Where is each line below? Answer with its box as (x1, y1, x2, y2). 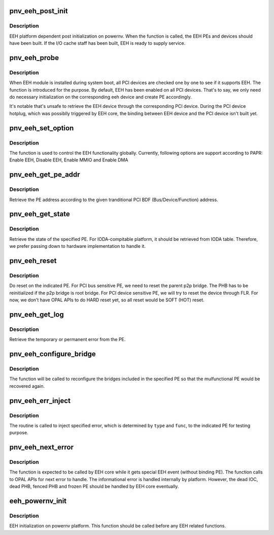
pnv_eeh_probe (9, 53, 59, 62)
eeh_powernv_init (9, 497, 67, 505)
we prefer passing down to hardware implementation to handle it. (9, 243, 146, 249)
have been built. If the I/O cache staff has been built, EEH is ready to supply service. (9, 40, 186, 46)
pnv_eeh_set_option (9, 124, 74, 132)
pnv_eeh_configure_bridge (9, 350, 96, 358)
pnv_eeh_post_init (9, 7, 68, 15)
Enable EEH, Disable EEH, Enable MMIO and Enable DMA (9, 157, 128, 163)
